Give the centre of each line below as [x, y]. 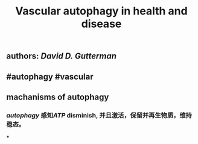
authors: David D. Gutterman [61, 56]
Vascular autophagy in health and [101, 11]
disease [101, 24]
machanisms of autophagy [58, 97]
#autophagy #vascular [50, 77]
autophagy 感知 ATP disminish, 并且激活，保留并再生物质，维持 [99, 115]
